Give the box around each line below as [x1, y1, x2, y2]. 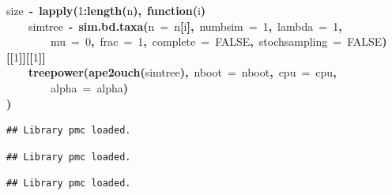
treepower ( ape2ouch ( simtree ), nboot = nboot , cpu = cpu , [28, 64, 337, 81]
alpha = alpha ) [51, 79, 129, 96]
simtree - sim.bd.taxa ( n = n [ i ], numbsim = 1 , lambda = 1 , [28, 17, 342, 34]
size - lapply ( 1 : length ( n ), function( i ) [6, 2, 206, 18]
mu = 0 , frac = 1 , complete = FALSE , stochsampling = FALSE [51, 33, 383, 50]
